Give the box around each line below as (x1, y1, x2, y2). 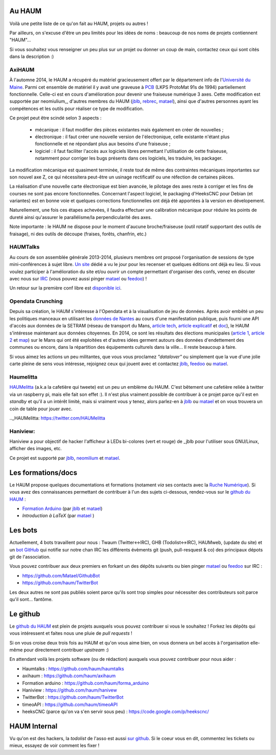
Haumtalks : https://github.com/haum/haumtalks (22, 665, 125, 672)
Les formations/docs (9, 468, 78, 477)
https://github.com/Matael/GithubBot (22, 572, 100, 579)
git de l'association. (9, 554, 51, 560)
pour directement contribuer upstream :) (24, 647, 109, 653)
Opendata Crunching (9, 298, 63, 305)
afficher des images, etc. (9, 446, 62, 452)
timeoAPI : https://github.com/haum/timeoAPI (22, 701, 118, 707)
